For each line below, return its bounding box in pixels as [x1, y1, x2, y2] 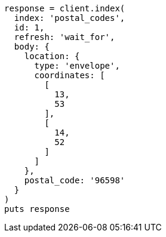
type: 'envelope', [34, 61, 120, 70]
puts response [4, 204, 70, 214]
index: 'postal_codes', [14, 13, 125, 23]
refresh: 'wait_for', [14, 32, 115, 42]
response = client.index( [4, 4, 125, 13]
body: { [14, 42, 50, 51]
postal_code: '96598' [24, 176, 125, 185]
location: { [24, 51, 80, 61]
